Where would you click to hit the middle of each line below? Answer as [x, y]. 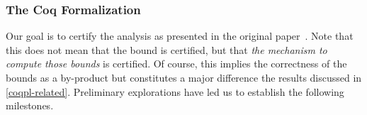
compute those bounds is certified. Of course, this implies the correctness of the [176, 64]
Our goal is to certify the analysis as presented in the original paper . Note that [180, 36]
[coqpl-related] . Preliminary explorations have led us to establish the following [175, 91]
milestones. [30, 105]
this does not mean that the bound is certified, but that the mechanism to [166, 49]
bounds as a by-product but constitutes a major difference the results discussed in [184, 77]
